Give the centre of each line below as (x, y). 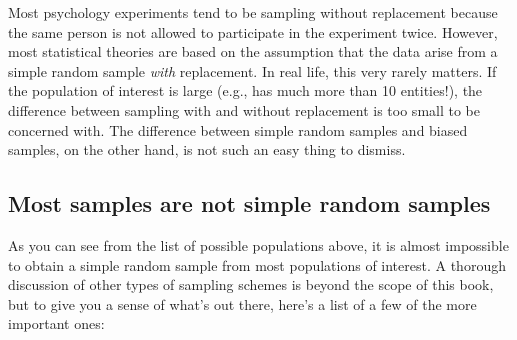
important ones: (56, 323)
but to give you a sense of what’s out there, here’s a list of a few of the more (242, 303)
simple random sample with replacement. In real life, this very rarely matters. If (252, 70)
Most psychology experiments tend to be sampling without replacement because (253, 12)
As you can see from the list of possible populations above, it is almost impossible (258, 244)
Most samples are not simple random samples (249, 203)
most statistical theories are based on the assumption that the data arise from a (253, 51)
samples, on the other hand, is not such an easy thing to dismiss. (207, 149)
